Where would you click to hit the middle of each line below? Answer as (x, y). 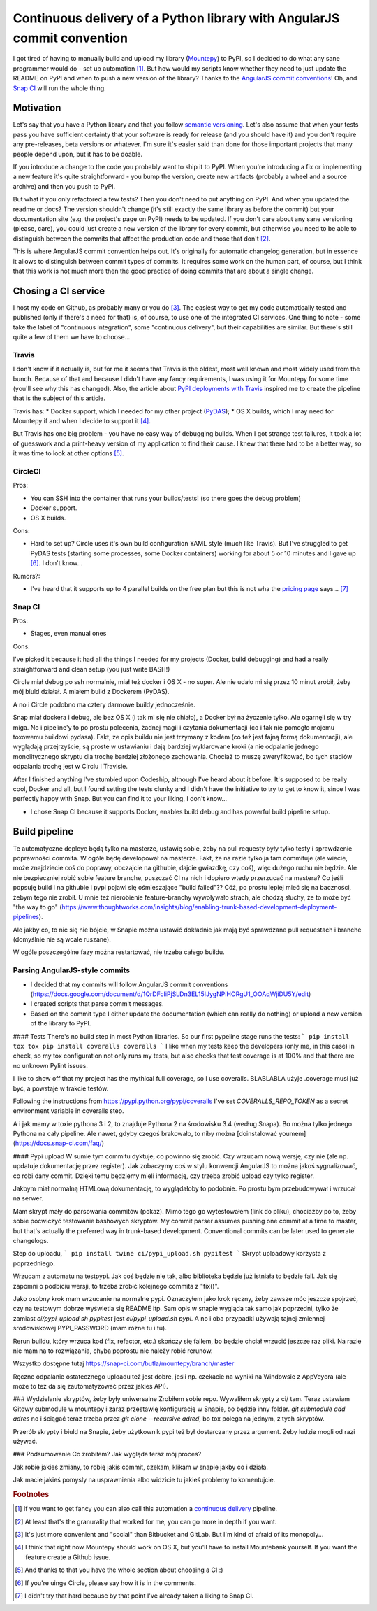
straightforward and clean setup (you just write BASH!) (91, 669)
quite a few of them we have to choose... (72, 336)
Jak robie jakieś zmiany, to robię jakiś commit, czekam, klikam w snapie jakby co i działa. (141, 1467)
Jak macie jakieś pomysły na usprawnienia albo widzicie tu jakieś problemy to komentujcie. (144, 1480)
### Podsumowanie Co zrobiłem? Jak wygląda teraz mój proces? (107, 1454)
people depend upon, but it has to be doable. (78, 154)
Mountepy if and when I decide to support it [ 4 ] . (82, 421)
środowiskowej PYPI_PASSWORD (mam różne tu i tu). (90, 1328)
